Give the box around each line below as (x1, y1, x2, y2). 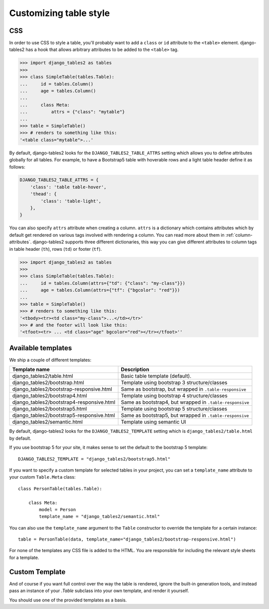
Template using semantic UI (121, 419, 186, 426)
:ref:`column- (225, 232, 253, 238)
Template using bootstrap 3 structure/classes (121, 379, 228, 386)
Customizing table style (9, 7, 110, 18)
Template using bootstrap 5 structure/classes (121, 405, 228, 412)
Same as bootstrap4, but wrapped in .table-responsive (121, 399, 250, 406)
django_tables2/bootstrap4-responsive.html (12, 399, 116, 406)
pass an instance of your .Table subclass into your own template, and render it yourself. (9, 588, 189, 594)
